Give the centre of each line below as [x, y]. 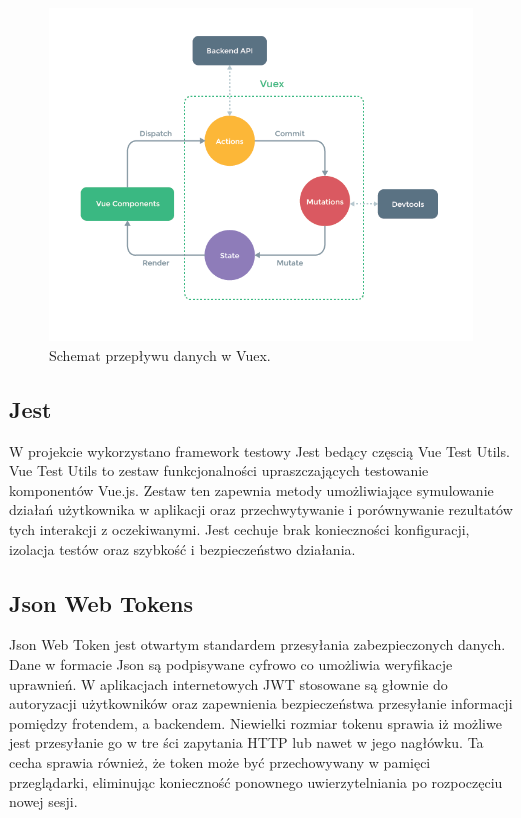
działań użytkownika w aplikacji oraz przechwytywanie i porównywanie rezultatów [261, 509]
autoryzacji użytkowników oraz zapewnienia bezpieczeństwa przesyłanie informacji [261, 703]
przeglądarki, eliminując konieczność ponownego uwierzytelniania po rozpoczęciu [256, 781]
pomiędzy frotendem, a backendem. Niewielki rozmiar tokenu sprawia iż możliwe [255, 722]
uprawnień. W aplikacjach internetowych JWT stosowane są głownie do [228, 683]
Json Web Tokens [101, 602]
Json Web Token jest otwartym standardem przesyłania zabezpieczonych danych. [257, 644]
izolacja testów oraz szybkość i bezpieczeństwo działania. [182, 548]
